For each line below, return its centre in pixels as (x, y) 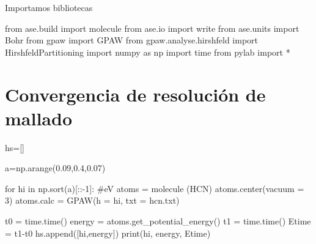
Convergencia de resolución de (135, 94)
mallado (39, 118)
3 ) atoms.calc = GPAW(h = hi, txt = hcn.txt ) (92, 200)
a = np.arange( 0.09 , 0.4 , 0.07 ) (55, 168)
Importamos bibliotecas (49, 7)
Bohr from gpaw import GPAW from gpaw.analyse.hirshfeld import (132, 40)
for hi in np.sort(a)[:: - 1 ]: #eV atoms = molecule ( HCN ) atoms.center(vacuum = (155, 188)
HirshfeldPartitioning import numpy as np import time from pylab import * (148, 52)
